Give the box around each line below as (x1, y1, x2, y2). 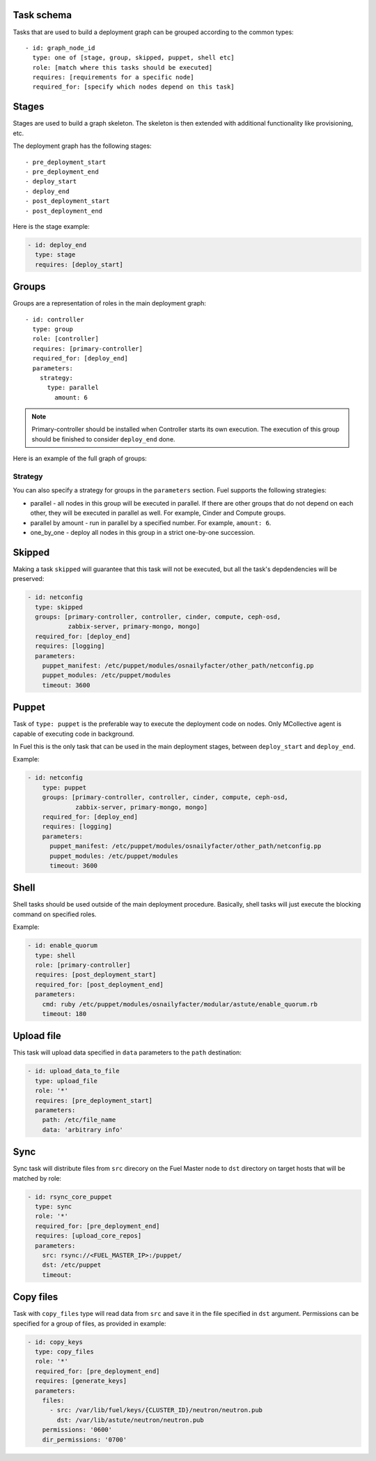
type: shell (35, 951, 76, 959)
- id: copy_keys (27, 1338, 84, 1346)
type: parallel (47, 384, 99, 392)
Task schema (13, 9, 72, 21)
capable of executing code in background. (13, 729, 135, 738)
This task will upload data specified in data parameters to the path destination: (13, 1048, 242, 1057)
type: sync (35, 1203, 72, 1210)
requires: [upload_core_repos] (35, 1232, 142, 1240)
